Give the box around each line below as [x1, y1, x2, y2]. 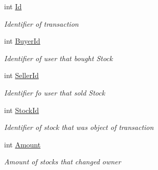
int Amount [4, 139, 41, 149]
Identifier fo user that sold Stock [4, 87, 105, 98]
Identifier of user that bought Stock [4, 52, 113, 63]
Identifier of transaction [4, 18, 79, 29]
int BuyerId [4, 35, 40, 46]
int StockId [4, 104, 39, 115]
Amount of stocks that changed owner [4, 156, 121, 167]
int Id [4, 1, 22, 11]
